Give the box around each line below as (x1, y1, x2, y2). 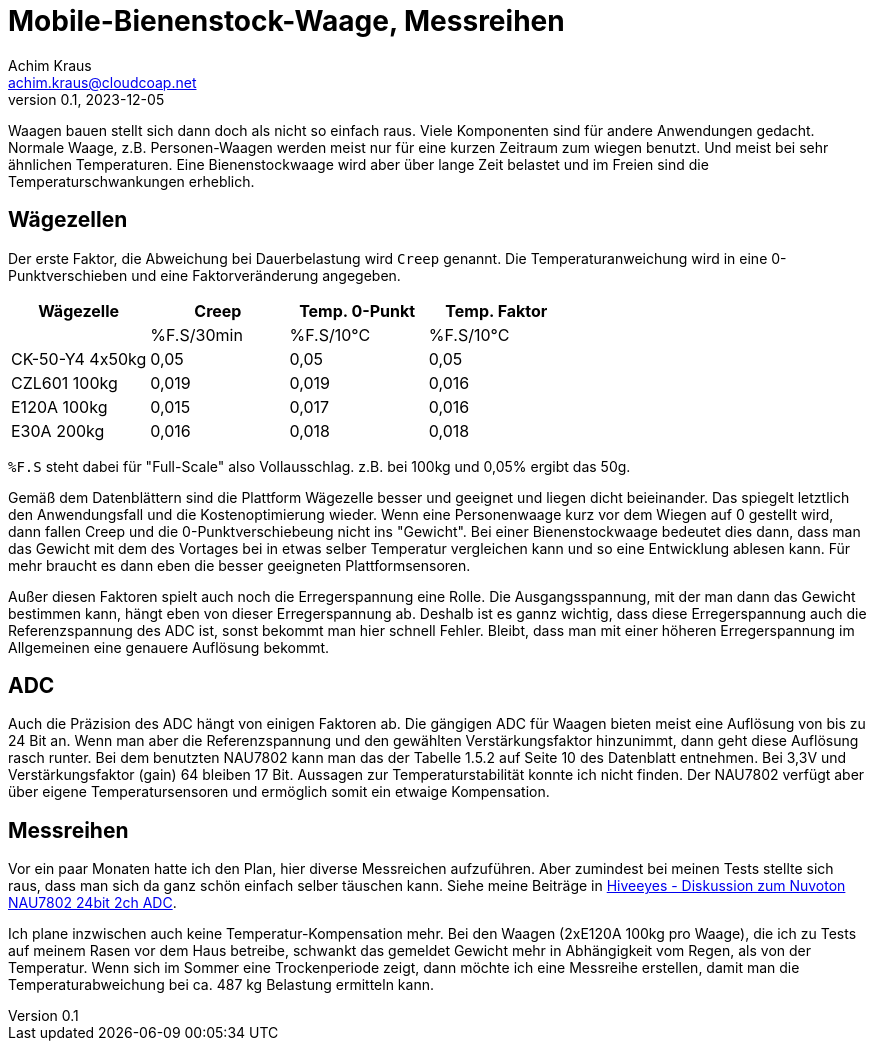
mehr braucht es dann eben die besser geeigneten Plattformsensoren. (8, 556, 471, 574)
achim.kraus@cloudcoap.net (8, 73, 197, 91)
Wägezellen (8, 207, 128, 233)
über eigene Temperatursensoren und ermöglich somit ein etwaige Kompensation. (8, 783, 550, 801)
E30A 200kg (11, 420, 105, 441)
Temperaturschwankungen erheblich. (8, 172, 255, 190)
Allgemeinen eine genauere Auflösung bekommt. (8, 638, 330, 656)
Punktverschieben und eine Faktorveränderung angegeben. (8, 266, 401, 284)
